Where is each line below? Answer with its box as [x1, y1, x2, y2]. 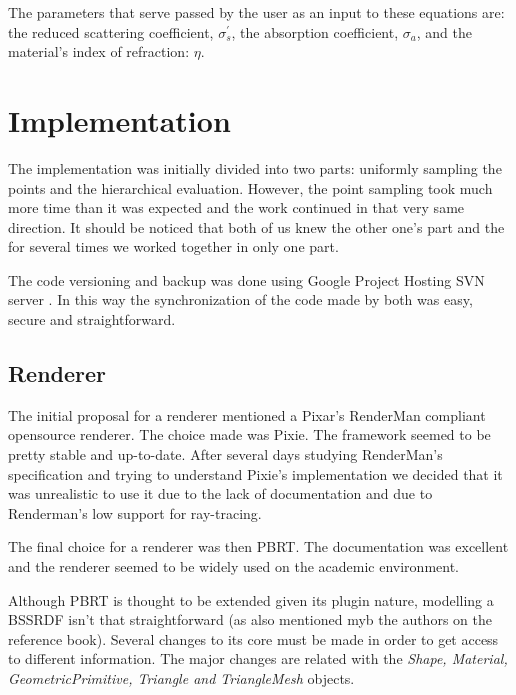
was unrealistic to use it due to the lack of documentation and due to [8, 483, 433, 504]
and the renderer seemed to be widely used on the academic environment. [8, 556, 459, 577]
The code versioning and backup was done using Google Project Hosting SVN [8, 269, 485, 290]
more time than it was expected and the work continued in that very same [8, 197, 465, 218]
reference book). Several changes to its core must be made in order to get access [8, 628, 499, 649]
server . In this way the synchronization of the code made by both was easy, [8, 289, 473, 310]
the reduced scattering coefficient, [8, 21, 214, 42]
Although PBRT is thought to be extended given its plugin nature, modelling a [8, 589, 494, 610]
